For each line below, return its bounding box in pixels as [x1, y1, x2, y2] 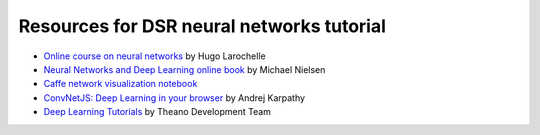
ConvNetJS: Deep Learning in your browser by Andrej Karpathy [43, 91, 305, 104]
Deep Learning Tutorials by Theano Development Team [43, 106, 272, 118]
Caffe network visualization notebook [43, 78, 198, 90]
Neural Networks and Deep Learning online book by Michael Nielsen [43, 63, 326, 75]
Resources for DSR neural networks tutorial [18, 15, 387, 37]
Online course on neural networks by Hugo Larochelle [43, 50, 266, 62]
